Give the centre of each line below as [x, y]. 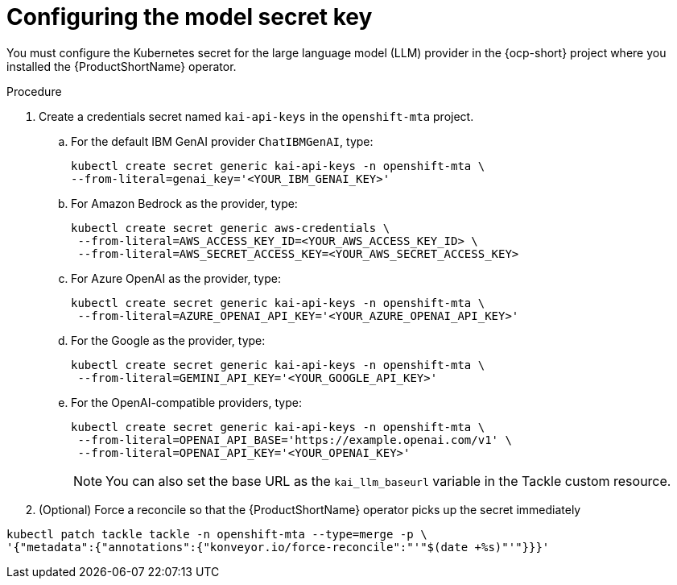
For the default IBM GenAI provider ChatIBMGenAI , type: [222, 141]
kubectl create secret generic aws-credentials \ [231, 228]
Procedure [34, 91]
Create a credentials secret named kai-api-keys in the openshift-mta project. [256, 116]
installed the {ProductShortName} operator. [122, 66]
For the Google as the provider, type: [168, 340]
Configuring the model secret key [190, 17]
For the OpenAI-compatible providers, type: [186, 402]
